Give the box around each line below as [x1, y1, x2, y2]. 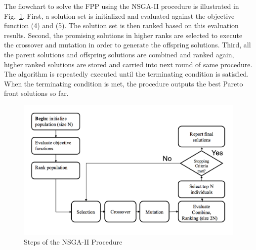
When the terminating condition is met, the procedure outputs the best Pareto [4, 78, 243, 88]
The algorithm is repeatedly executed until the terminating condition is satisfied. [4, 69, 249, 79]
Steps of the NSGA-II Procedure [24, 237, 123, 247]
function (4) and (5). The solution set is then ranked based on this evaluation [4, 20, 239, 31]
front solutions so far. [4, 88, 69, 98]
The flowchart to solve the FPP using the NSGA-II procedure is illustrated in [4, 1, 239, 11]
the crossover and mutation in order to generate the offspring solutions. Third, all [4, 40, 251, 50]
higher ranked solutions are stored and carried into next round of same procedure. [4, 59, 253, 69]
